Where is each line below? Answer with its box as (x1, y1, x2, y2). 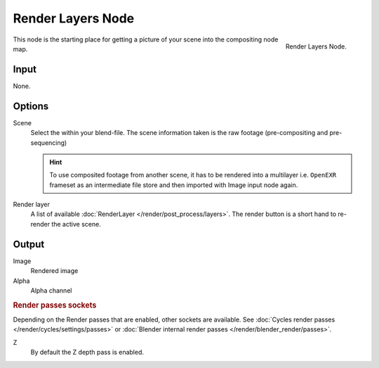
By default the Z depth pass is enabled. (30, 348, 144, 357)
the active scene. (51, 220, 101, 228)
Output (13, 238, 45, 250)
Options (13, 100, 49, 112)
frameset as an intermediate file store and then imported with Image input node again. (49, 180, 298, 189)
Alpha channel (30, 286, 72, 295)
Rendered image (30, 267, 79, 275)
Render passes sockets (13, 300, 97, 310)
